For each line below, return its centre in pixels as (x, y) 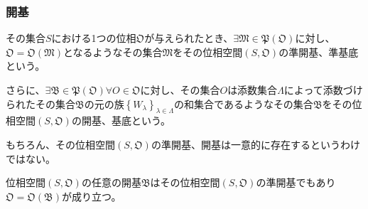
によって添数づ (318, 90)
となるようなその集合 (113, 52)
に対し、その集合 (180, 90)
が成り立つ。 (91, 196)
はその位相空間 (185, 182)
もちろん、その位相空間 (60, 144)
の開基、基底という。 (121, 120)
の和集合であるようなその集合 (244, 103)
